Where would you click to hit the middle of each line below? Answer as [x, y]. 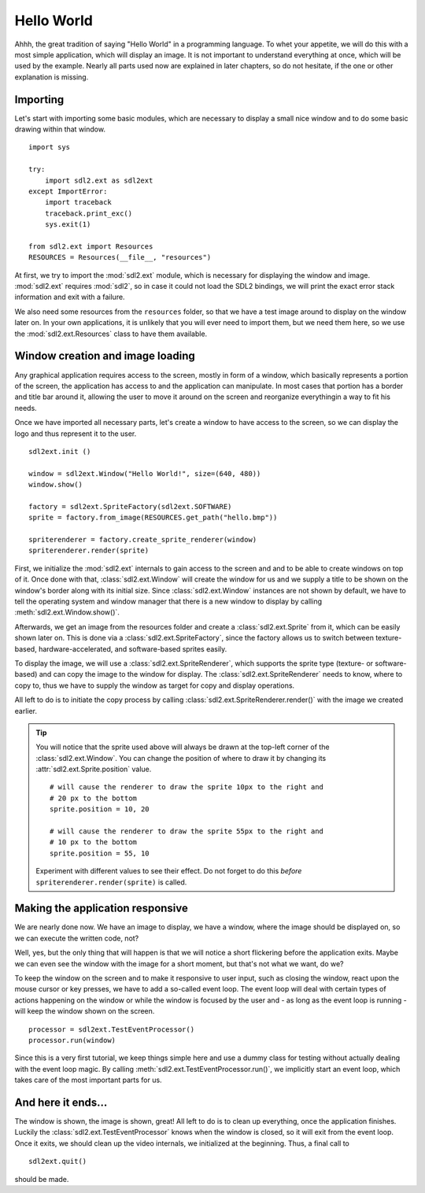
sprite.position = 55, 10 [100, 853]
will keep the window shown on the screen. [85, 1011]
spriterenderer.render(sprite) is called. [111, 882]
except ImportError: [68, 191]
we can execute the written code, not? [77, 938]
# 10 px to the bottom [94, 842]
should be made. [42, 1179]
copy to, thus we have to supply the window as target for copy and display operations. [155, 685]
